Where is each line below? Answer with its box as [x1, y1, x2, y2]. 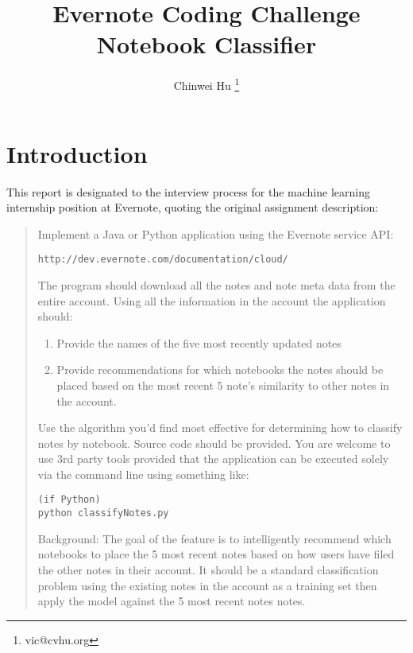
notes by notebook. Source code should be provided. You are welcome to [37, 434, 391, 451]
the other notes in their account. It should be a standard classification [37, 561, 379, 577]
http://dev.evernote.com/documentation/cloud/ [37, 254, 288, 266]
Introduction [6, 137, 148, 169]
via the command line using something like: [37, 465, 249, 482]
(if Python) [37, 494, 101, 506]
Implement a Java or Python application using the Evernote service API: [37, 225, 394, 242]
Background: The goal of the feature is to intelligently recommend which [37, 530, 392, 546]
